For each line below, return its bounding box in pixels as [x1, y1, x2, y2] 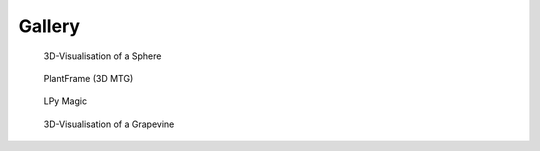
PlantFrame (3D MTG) [43, 72, 134, 84]
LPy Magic [43, 95, 88, 107]
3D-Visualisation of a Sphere [43, 50, 162, 62]
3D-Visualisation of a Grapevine [43, 118, 175, 130]
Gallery [18, 15, 80, 37]
